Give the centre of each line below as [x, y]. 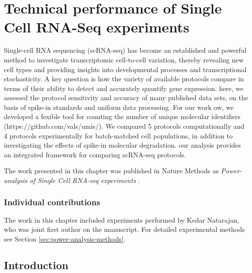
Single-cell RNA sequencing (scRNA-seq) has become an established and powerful [125, 50]
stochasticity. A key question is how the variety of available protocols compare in [124, 79]
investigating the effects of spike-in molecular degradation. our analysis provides [123, 145]
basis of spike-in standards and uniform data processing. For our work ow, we [119, 107]
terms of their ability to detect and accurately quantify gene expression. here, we [124, 88]
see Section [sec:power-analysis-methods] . [65, 239]
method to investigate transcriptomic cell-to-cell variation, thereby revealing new [124, 59]
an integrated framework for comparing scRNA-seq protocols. [95, 154]
